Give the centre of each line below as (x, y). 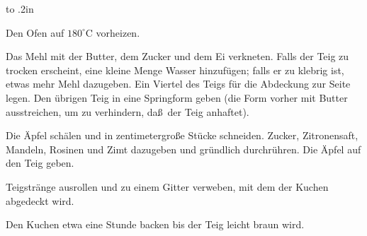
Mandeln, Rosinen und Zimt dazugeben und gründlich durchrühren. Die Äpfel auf (183, 149)
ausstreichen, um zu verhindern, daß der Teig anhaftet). (128, 111)
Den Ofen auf (35, 32)
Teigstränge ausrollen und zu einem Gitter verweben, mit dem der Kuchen (167, 186)
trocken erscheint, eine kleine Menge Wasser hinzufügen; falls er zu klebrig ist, (175, 70)
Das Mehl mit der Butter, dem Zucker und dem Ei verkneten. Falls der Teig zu (177, 56)
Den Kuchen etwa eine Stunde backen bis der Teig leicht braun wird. (155, 224)
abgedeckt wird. (40, 200)
